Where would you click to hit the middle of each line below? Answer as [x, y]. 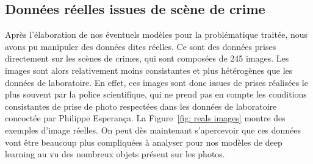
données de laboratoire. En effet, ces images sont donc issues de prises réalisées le [156, 82]
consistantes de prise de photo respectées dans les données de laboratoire [141, 106]
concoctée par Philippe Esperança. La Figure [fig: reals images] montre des [145, 118]
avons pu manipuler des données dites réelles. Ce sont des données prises [141, 46]
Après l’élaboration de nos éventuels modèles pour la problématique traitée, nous [156, 34]
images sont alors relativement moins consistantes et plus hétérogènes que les [149, 70]
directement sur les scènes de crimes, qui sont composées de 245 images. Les [147, 58]
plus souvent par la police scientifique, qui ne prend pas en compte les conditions [156, 94]
